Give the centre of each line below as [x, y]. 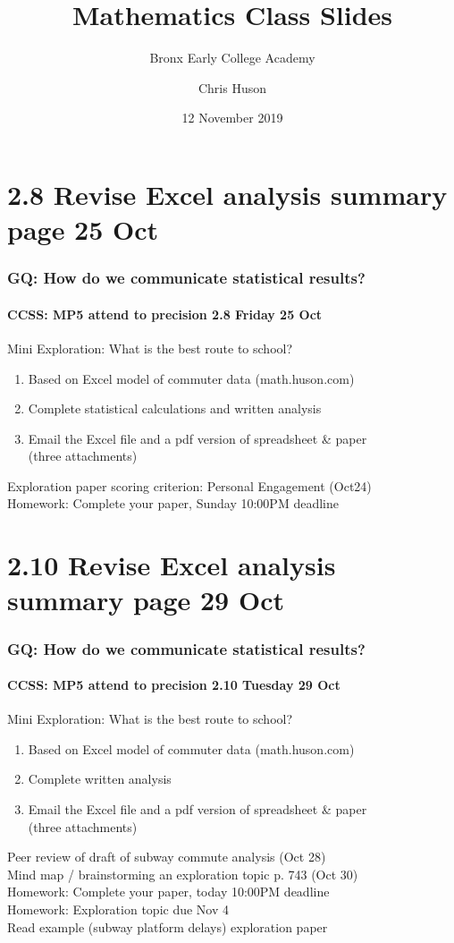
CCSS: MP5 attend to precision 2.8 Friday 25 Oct [165, 314]
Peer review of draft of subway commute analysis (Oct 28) [167, 857]
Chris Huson [232, 87]
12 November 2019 [232, 118]
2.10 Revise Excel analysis [172, 565]
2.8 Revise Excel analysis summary [227, 194]
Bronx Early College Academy [232, 58]
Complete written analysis [100, 779]
